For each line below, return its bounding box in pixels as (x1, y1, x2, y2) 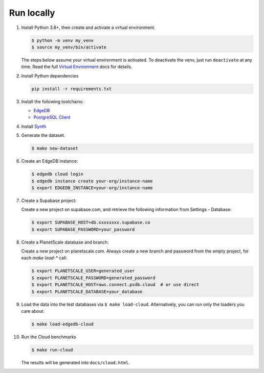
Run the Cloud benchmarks (21, 334, 77, 340)
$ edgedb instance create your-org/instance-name (31, 178, 153, 184)
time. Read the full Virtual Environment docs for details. (21, 64, 132, 70)
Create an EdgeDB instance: (21, 158, 78, 164)
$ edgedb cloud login (31, 172, 84, 177)
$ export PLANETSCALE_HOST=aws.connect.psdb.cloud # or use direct (31, 282, 199, 288)
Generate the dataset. (21, 132, 66, 138)
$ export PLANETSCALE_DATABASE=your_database (31, 289, 143, 294)
